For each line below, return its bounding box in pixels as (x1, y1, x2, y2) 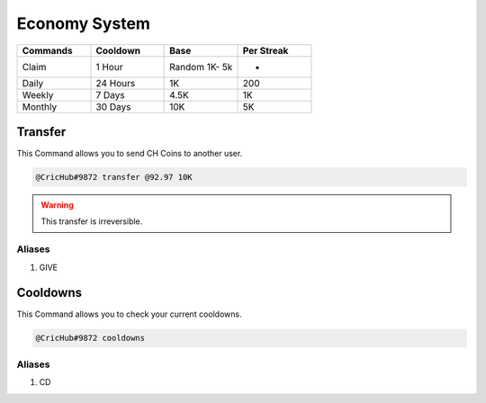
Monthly (22, 100, 58, 112)
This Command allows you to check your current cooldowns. (16, 309, 242, 319)
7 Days (95, 88, 125, 101)
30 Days (95, 100, 131, 112)
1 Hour (95, 60, 123, 73)
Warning (40, 200, 74, 210)
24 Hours (95, 76, 136, 89)
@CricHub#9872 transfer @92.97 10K (35, 172, 193, 183)
